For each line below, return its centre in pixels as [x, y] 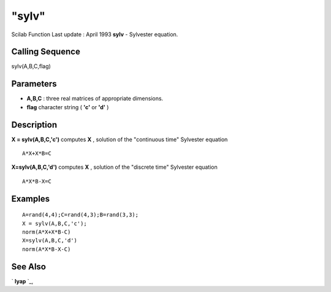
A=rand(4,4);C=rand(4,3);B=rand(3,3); [81, 215]
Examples [31, 198]
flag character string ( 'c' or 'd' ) [68, 107]
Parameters [34, 84]
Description [34, 125]
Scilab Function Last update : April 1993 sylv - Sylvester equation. [95, 34]
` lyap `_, [22, 281]
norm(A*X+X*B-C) [47, 232]
